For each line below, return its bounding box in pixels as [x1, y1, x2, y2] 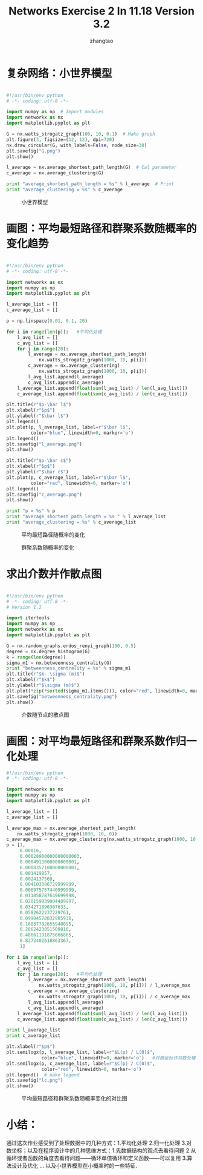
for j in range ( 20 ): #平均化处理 [17, 971, 102, 977]
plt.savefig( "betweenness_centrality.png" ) [6, 693, 118, 700]
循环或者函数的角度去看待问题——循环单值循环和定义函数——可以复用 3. [6, 1154, 187, 1162]
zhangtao [89, 37, 114, 44]
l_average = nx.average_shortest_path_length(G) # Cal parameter [6, 165, 177, 171]
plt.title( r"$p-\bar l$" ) [6, 401, 71, 408]
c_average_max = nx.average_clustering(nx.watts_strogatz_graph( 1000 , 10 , [6, 837, 199, 843]
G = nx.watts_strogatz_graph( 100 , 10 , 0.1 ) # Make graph [6, 131, 155, 137]
